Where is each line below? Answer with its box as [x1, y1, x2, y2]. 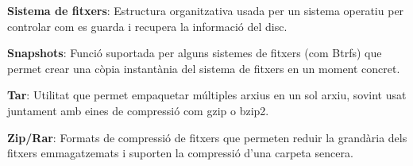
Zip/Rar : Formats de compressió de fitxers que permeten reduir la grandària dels [7, 129, 407, 145]
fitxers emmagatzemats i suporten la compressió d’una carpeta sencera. [7, 145, 353, 161]
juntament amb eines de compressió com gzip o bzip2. [7, 102, 269, 118]
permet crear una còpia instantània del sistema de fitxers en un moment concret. [7, 60, 400, 76]
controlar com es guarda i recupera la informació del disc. [7, 17, 288, 34]
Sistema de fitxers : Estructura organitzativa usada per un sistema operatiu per [7, 2, 404, 18]
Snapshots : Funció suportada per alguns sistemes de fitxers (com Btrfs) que [7, 44, 382, 61]
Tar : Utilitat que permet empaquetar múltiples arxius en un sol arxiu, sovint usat [7, 87, 407, 103]
